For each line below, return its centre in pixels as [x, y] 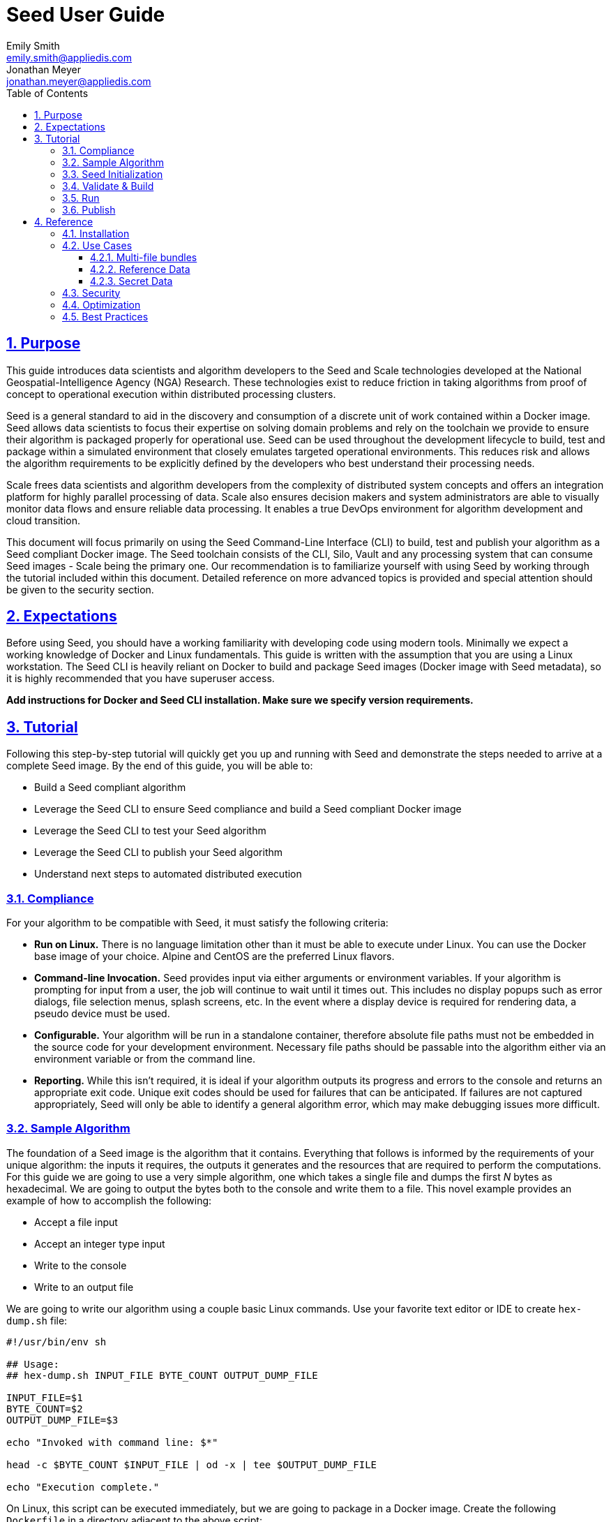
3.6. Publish [89, 209]
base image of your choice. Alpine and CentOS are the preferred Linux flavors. [214, 956]
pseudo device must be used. [102, 1014]
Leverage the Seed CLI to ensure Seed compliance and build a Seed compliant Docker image [248, 809]
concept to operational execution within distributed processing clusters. [171, 394]
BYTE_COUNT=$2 [45, 1409]
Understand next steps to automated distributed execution [168, 874]
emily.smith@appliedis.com [69, 57]
